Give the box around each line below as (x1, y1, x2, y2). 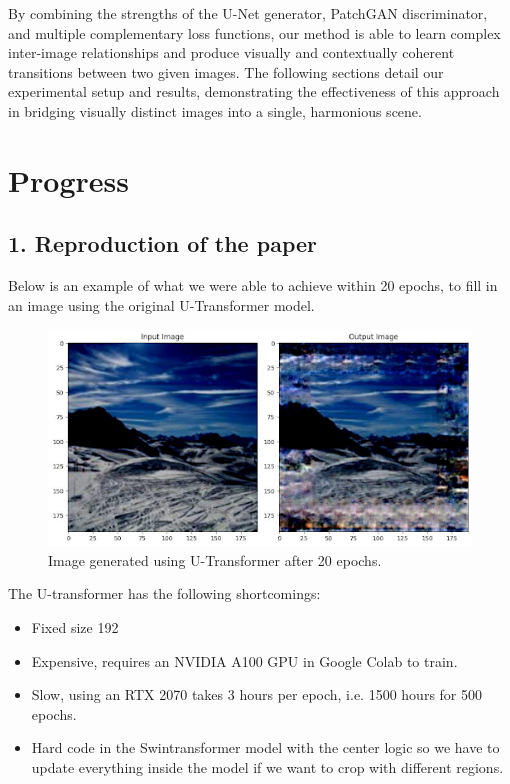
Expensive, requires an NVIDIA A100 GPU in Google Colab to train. (31, 650, 458, 671)
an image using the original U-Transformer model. (8, 294, 315, 315)
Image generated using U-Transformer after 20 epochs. (48, 549, 382, 570)
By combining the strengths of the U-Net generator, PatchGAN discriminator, (8, 3, 488, 23)
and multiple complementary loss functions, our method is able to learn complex (8, 22, 501, 43)
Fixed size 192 (31, 617, 119, 638)
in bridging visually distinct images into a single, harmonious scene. (8, 100, 422, 121)
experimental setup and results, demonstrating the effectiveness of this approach (8, 81, 500, 102)
